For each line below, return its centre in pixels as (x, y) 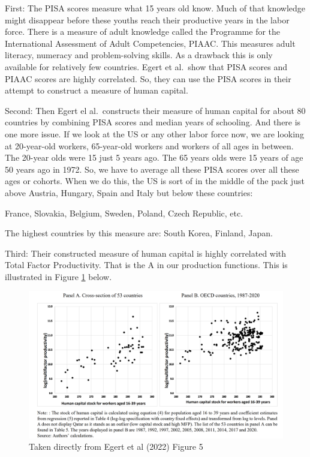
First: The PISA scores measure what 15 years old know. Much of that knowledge (155, 8)
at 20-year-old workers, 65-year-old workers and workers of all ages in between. (149, 145)
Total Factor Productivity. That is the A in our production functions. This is (146, 265)
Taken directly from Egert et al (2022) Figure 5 (116, 447)
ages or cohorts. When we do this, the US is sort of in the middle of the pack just (155, 181)
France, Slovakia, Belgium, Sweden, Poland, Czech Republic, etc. (124, 213)
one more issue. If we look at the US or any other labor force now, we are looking (154, 133)
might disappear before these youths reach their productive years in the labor (147, 19)
